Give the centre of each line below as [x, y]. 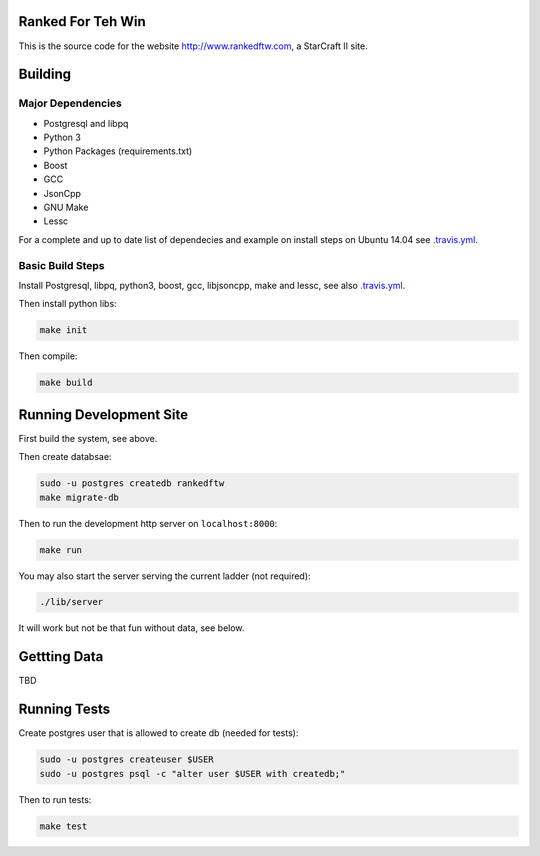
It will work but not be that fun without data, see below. [131, 628]
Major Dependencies [70, 103]
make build [66, 383]
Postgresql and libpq [86, 123]
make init [63, 330]
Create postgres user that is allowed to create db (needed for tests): [158, 733]
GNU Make [66, 207]
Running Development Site [103, 414]
